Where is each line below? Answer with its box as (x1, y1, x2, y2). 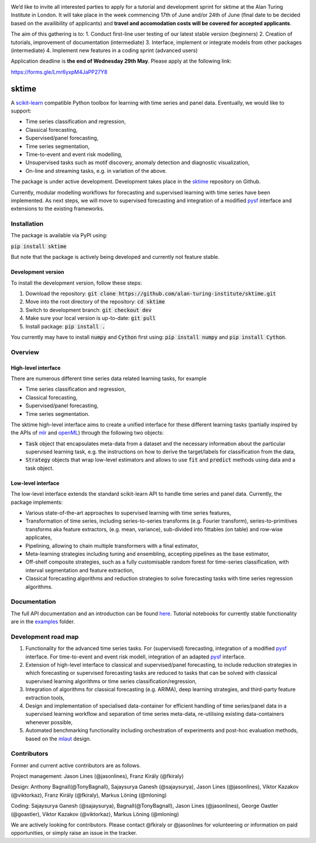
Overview (11, 348, 39, 356)
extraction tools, (25, 694, 65, 701)
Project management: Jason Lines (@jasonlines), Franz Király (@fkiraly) (11, 773, 184, 780)
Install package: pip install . (25, 323, 105, 330)
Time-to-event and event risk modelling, (25, 151, 123, 158)
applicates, (25, 534, 52, 541)
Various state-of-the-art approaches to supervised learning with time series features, (25, 510, 231, 517)
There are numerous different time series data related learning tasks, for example (11, 375, 207, 382)
